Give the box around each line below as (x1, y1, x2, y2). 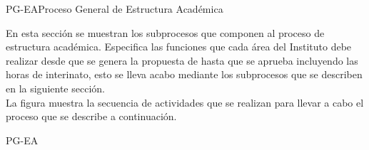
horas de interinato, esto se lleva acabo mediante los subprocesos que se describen (6, 67, 363, 82)
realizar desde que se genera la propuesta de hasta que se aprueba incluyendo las (6, 53, 358, 68)
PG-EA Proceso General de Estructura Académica (6, 1, 223, 16)
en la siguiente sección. (6, 80, 105, 95)
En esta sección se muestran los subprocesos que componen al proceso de (6, 25, 325, 40)
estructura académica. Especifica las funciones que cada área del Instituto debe (6, 39, 352, 54)
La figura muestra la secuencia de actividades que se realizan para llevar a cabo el (6, 95, 364, 109)
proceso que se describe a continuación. (6, 109, 177, 124)
